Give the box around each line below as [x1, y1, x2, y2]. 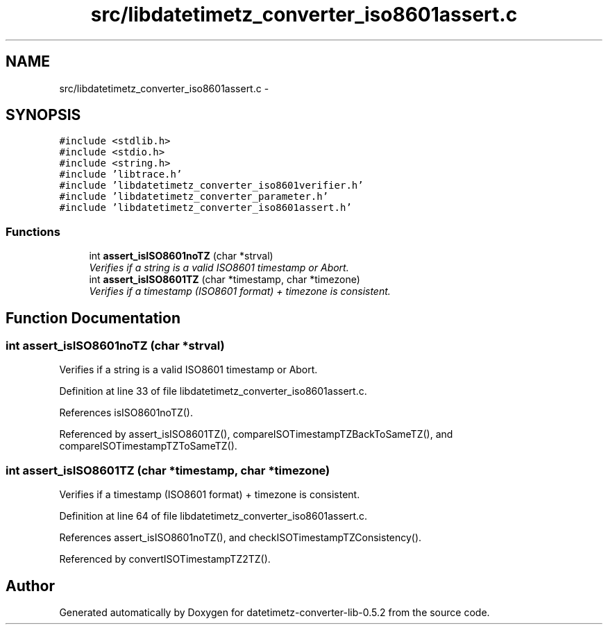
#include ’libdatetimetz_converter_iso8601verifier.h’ [59, 180, 364, 191]
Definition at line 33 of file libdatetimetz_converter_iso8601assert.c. [59, 385, 367, 398]
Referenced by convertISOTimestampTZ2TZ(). [59, 553, 271, 565]
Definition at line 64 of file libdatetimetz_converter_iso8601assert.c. [59, 510, 368, 522]
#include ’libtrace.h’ [59, 169, 183, 180]
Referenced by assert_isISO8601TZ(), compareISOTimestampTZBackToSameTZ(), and [59, 428, 453, 441]
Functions [6, 224, 60, 239]
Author [6, 577, 55, 595]
